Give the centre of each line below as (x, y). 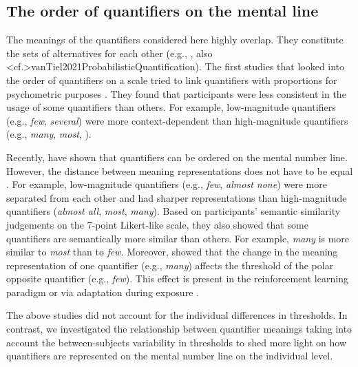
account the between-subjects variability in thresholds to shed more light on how (176, 342)
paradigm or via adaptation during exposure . (103, 292)
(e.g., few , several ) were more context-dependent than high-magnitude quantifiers (177, 120)
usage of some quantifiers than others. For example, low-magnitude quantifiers (171, 107)
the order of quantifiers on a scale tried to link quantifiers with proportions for (172, 80)
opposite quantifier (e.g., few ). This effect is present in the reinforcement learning (177, 279)
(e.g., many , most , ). (49, 134)
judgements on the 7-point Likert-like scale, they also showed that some (157, 224)
